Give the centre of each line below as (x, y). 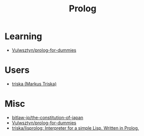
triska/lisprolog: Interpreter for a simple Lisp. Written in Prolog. (75, 128)
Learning (24, 36)
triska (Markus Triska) (34, 84)
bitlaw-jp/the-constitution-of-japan (48, 117)
